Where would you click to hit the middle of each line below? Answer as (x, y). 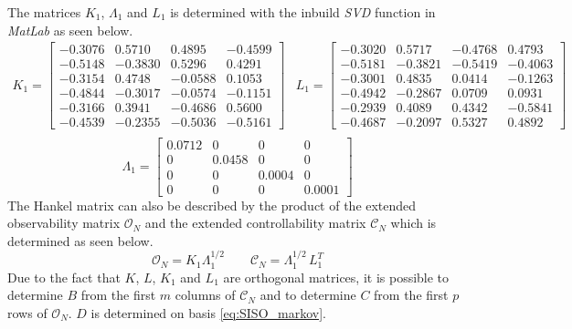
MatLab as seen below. (70, 30)
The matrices (44, 12)
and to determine (308, 295)
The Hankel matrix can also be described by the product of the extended (212, 205)
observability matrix (64, 223)
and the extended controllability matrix (255, 223)
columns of (205, 295)
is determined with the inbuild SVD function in (303, 12)
